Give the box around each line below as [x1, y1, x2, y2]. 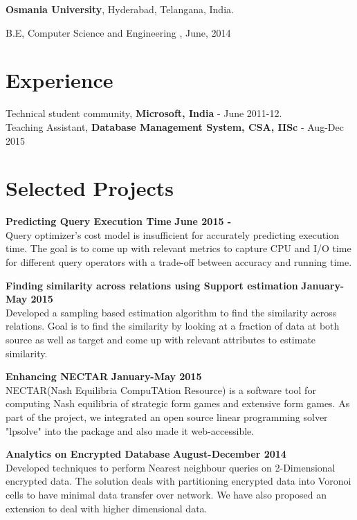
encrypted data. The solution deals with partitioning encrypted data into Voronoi [6, 474, 351, 488]
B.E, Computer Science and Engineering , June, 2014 [6, 25, 231, 39]
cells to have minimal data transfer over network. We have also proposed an [6, 487, 327, 501]
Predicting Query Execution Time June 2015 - [6, 214, 232, 228]
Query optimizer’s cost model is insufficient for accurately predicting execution [6, 227, 339, 242]
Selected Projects [6, 174, 174, 202]
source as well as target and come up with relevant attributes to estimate [6, 332, 316, 346]
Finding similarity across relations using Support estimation [6, 278, 298, 292]
